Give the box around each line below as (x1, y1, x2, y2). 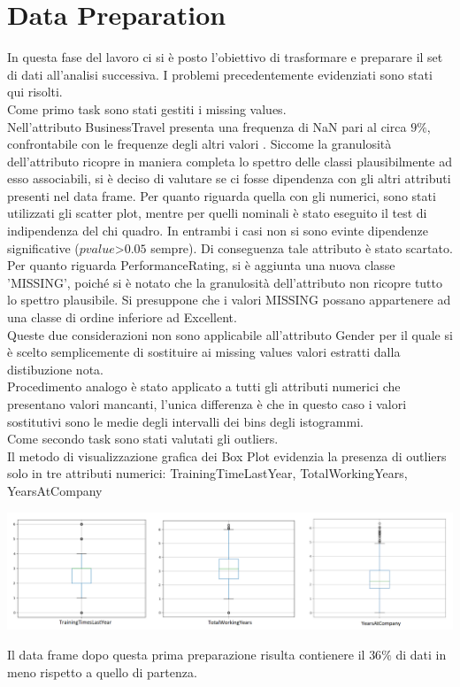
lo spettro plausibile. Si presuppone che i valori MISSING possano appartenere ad (7, 290, 451, 309)
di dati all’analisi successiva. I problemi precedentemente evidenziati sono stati (7, 65, 433, 83)
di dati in (395, 645, 447, 664)
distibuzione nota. (7, 359, 103, 378)
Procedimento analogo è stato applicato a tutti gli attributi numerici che (7, 377, 401, 396)
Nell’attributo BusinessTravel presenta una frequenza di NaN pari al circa (7, 117, 407, 135)
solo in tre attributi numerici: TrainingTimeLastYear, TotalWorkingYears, (7, 464, 408, 482)
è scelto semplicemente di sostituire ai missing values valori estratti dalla (7, 343, 401, 361)
